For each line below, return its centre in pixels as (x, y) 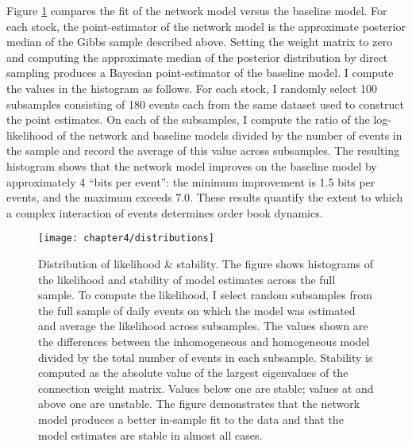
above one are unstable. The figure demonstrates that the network (199, 404)
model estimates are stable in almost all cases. (150, 434)
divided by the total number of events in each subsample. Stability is (206, 357)
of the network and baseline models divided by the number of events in (229, 135)
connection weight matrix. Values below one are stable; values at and (206, 388)
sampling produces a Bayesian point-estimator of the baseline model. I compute (200, 73)
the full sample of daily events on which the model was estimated (197, 310)
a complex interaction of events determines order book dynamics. (165, 212)
